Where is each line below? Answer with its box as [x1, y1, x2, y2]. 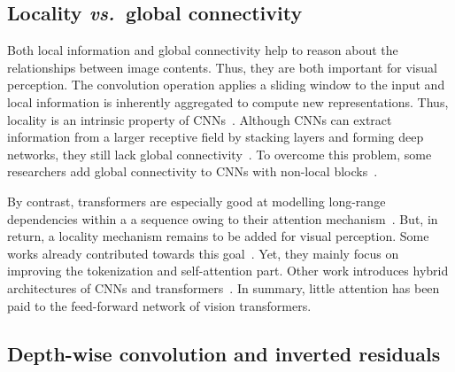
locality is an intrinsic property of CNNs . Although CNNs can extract [7, 110, 392, 128]
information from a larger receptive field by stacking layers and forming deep [7, 128, 424, 146]
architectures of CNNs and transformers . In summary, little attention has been [7, 278, 440, 297]
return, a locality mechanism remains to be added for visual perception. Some [7, 227, 429, 245]
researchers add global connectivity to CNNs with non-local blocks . [7, 162, 378, 181]
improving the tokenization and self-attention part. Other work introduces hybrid [7, 261, 449, 280]
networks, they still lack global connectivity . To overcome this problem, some [7, 144, 432, 163]
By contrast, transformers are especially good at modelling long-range [7, 191, 386, 210]
